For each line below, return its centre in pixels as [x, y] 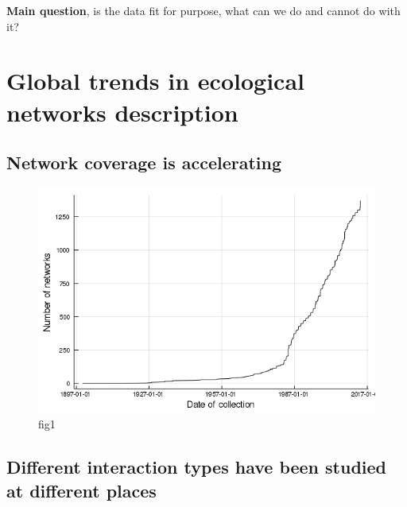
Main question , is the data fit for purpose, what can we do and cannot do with [203, 10]
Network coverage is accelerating [144, 163]
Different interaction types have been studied [197, 467]
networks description [122, 112]
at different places [81, 490]
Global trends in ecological [155, 81]
